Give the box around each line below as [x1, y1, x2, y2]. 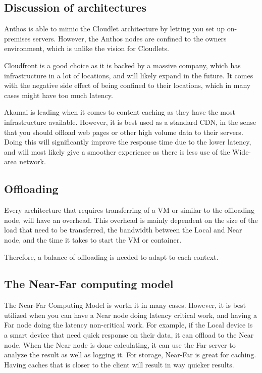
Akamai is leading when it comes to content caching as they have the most [4, 107, 235, 117]
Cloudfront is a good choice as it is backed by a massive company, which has [4, 60, 241, 70]
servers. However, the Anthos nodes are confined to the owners [32, 33, 227, 43]
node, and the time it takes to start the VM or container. [4, 234, 182, 245]
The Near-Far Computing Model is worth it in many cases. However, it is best [4, 300, 246, 310]
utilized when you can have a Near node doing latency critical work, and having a [4, 309, 257, 320]
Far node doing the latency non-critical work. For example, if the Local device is [4, 319, 253, 330]
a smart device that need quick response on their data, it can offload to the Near [4, 330, 254, 340]
